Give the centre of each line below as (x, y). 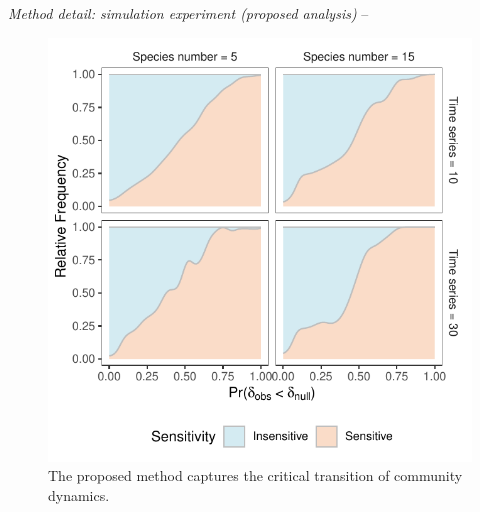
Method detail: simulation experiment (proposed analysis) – (188, 13)
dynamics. (79, 494)
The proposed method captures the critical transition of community (255, 475)
